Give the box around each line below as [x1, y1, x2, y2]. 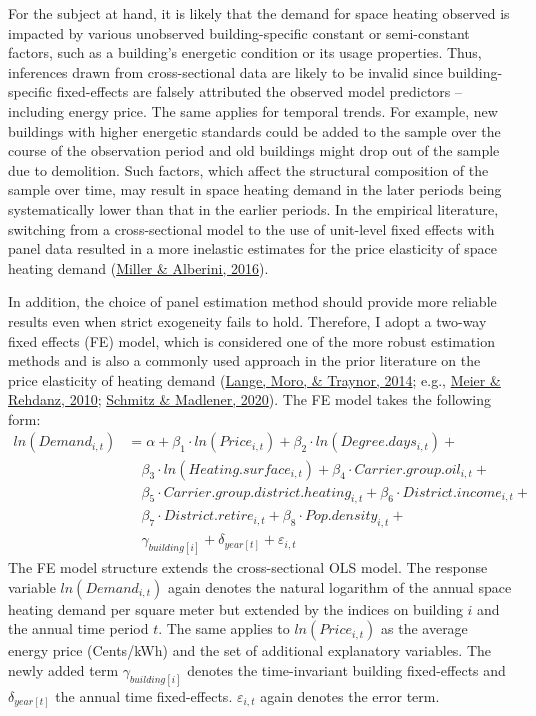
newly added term [8, 659, 119, 680]
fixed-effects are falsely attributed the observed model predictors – [56, 81, 462, 102]
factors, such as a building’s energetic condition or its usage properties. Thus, [8, 42, 482, 63]
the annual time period [8, 618, 149, 639]
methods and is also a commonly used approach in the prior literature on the [8, 350, 481, 371]
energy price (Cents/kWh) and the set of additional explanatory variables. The [8, 640, 492, 661]
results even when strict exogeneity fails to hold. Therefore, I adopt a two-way [8, 310, 487, 331]
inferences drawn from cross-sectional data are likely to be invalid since [8, 61, 443, 82]
